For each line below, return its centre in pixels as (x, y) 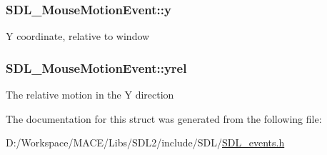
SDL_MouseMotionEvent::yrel (96, 67)
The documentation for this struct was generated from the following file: (164, 118)
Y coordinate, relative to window (78, 36)
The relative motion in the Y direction (90, 95)
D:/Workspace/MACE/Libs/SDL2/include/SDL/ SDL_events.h (145, 142)
